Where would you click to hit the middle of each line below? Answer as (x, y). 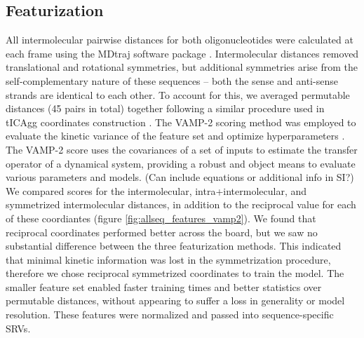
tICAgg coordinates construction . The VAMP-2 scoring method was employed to (181, 122)
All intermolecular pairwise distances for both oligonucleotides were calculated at (180, 40)
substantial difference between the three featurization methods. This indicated (174, 246)
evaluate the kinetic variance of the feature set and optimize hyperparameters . (175, 136)
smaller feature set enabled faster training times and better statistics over (164, 286)
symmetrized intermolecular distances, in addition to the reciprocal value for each (181, 204)
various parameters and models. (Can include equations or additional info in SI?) (180, 177)
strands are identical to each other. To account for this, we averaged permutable (178, 94)
